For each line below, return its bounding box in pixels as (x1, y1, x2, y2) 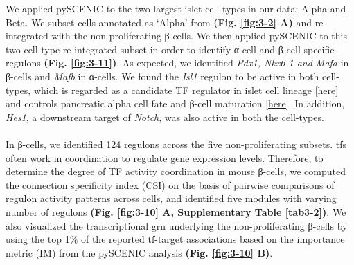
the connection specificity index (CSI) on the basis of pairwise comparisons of (6, 177, 335, 192)
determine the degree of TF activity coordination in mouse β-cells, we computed (6, 164, 346, 179)
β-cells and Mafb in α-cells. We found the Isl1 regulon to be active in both (6, 68, 319, 83)
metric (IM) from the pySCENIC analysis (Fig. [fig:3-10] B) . (6, 245, 273, 259)
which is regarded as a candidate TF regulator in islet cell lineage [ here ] (33, 82, 339, 97)
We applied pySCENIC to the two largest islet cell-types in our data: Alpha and (6, 1, 346, 15)
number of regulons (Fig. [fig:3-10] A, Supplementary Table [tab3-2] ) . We (6, 204, 346, 219)
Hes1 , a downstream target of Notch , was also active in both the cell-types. (6, 109, 324, 124)
